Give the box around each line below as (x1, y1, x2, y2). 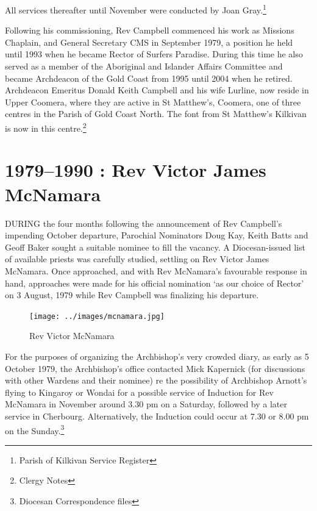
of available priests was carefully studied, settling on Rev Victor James (5, 252, 269, 265)
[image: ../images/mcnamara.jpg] (29, 312, 165, 321)
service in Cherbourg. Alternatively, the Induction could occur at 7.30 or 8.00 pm (5, 409, 309, 422)
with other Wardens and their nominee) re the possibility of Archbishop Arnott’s (5, 374, 307, 387)
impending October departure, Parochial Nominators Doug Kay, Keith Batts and (5, 229, 308, 241)
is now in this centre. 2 (5, 120, 87, 134)
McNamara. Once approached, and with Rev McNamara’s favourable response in (5, 264, 307, 277)
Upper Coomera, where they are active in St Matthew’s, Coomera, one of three (5, 95, 301, 108)
